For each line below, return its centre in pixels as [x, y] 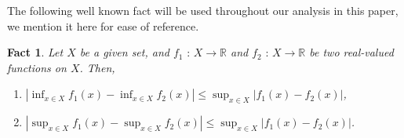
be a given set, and [124, 52]
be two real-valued [351, 52]
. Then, [97, 67]
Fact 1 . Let [35, 52]
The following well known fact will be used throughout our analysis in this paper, [203, 10]
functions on [37, 67]
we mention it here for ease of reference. [103, 25]
